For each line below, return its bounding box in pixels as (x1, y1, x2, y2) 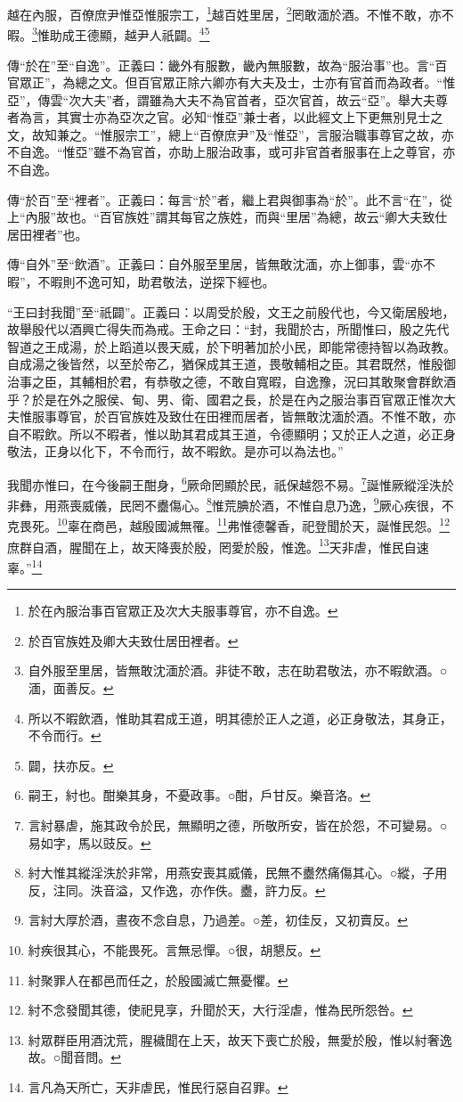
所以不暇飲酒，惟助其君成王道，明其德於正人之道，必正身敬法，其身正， (28, 708, 452, 727)
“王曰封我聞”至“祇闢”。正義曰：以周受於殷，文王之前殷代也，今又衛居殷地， (7, 302, 455, 321)
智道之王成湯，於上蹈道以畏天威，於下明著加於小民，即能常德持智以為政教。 (7, 337, 456, 355)
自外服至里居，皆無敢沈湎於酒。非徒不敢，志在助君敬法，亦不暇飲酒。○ (28, 661, 448, 680)
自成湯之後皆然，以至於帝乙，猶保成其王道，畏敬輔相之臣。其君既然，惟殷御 (7, 355, 456, 373)
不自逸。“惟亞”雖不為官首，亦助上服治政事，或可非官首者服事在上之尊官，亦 (7, 143, 456, 161)
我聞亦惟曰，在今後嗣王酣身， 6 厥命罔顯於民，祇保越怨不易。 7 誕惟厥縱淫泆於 (7, 472, 454, 494)
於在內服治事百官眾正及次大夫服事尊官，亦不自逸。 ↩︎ (28, 601, 338, 620)
